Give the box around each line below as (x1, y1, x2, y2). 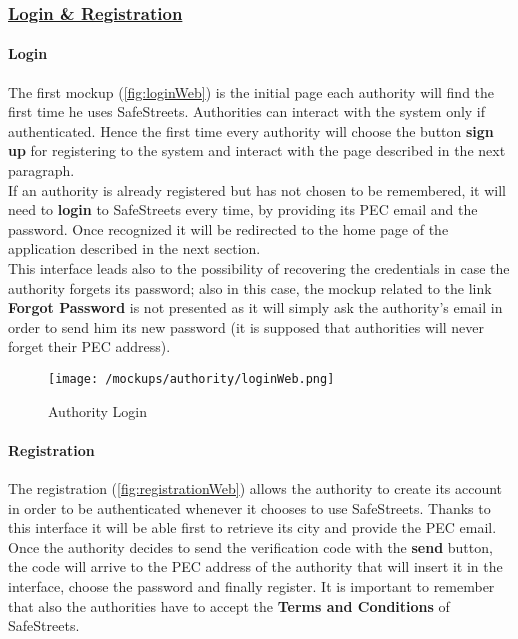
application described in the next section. (8, 238, 261, 259)
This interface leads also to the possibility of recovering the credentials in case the (8, 257, 510, 278)
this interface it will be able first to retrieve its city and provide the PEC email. (8, 517, 497, 538)
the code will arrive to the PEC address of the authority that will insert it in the (8, 556, 503, 577)
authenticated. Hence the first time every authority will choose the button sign (8, 120, 494, 141)
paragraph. (8, 160, 75, 181)
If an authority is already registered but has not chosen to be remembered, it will (8, 179, 506, 200)
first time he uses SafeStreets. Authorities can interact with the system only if (8, 101, 486, 122)
